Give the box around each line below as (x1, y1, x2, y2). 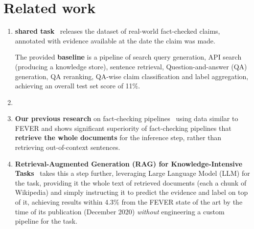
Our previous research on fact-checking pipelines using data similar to (15, 113, 238, 124)
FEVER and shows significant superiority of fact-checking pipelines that (15, 123, 231, 133)
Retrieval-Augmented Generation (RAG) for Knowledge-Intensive (15, 158, 243, 168)
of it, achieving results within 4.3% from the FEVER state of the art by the (15, 197, 243, 207)
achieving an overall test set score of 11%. (15, 81, 140, 91)
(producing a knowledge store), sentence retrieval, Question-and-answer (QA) (15, 61, 247, 71)
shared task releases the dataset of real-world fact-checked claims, (15, 26, 220, 36)
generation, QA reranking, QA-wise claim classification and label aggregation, (15, 71, 249, 81)
